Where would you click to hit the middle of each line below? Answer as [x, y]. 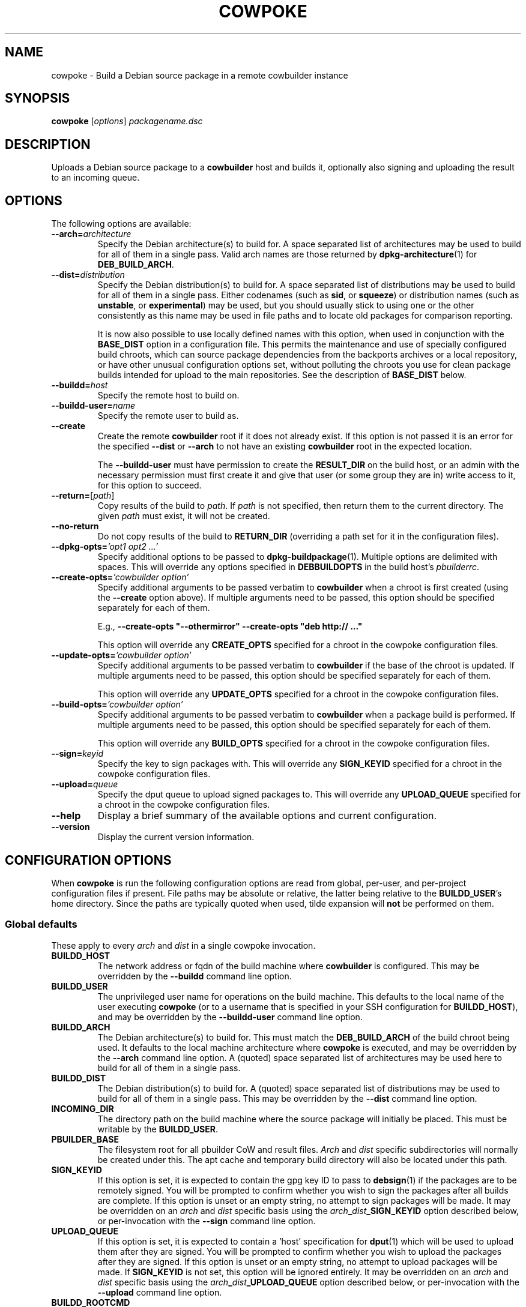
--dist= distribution [88, 275]
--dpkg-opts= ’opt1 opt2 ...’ [105, 547]
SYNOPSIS [38, 98]
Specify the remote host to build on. [168, 395]
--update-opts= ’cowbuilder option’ [121, 655]
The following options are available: [121, 224]
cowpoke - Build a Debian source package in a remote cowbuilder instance [200, 75]
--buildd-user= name [93, 406]
